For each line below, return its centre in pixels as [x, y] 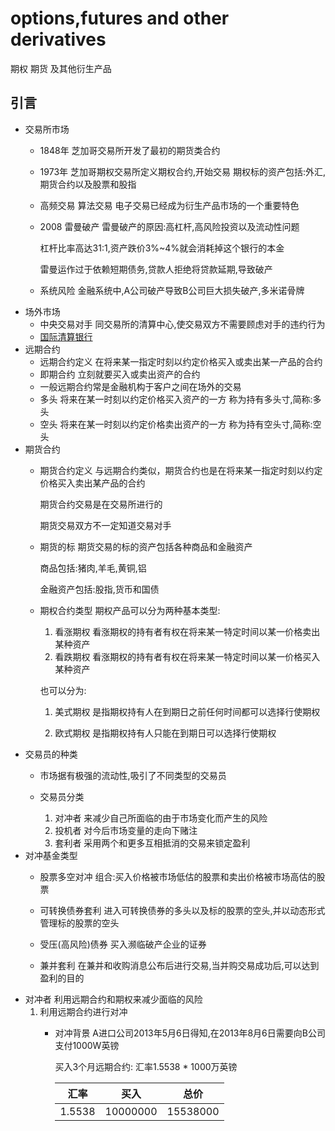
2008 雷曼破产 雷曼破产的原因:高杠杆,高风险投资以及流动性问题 [169, 226]
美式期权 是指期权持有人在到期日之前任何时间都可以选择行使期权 [187, 711]
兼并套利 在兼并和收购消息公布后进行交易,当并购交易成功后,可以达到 [179, 965]
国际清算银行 [66, 336]
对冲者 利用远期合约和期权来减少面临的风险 [113, 999]
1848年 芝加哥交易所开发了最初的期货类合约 [130, 150]
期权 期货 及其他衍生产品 [61, 68]
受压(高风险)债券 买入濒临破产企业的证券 [123, 944]
